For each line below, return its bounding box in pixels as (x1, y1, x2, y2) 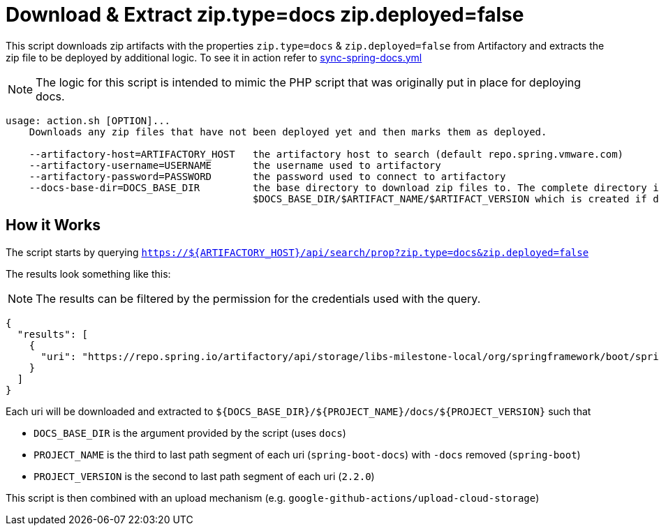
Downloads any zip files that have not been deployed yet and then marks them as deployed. (29, 126, 547, 137)
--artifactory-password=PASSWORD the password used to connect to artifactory (29, 170, 506, 182)
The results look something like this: (6, 267, 171, 280)
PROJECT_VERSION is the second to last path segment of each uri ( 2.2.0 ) (34, 470, 375, 482)
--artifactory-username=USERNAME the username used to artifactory (29, 159, 441, 171)
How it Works (6, 216, 101, 234)
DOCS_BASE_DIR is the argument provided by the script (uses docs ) (34, 426, 346, 439)
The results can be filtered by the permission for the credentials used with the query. (36, 291, 481, 306)
